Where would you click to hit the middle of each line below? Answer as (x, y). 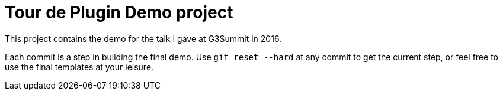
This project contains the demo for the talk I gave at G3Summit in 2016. (143, 38)
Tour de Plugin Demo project (119, 12)
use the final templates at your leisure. (79, 67)
